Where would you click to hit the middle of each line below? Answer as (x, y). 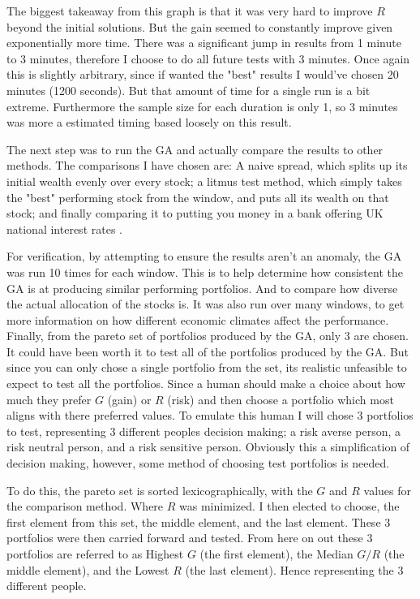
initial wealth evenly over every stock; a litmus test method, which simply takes (204, 181)
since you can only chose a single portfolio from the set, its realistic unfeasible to (207, 367)
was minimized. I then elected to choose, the (289, 506)
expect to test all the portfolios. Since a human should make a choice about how (206, 384)
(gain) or (129, 399)
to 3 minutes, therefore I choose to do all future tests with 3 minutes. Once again (208, 58)
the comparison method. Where (85, 506)
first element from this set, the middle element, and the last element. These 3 (199, 521)
